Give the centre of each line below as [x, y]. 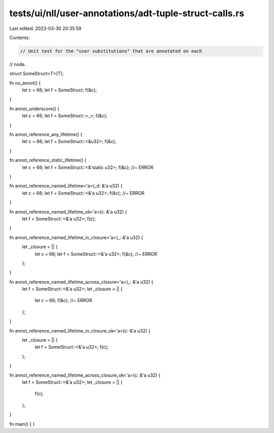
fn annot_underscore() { [34, 109]
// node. [18, 64]
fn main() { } [22, 424]
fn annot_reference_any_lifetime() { [46, 135]
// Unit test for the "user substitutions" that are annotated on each [111, 51]
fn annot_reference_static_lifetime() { [48, 160]
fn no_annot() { [25, 83]
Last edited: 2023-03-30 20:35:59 [45, 28]
